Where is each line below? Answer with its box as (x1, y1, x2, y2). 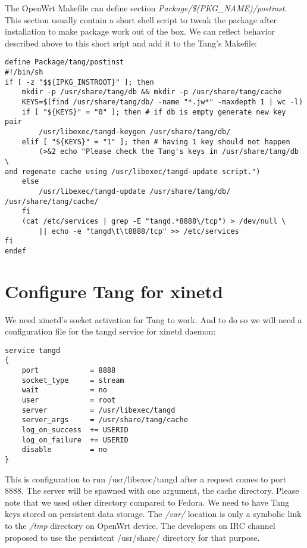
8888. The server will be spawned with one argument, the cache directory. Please (5, 484, 299, 497)
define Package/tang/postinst (5, 58, 124, 67)
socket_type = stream (21, 376, 124, 385)
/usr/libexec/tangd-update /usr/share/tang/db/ (39, 187, 231, 196)
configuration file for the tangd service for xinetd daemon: (5, 325, 216, 338)
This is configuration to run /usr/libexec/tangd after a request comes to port (5, 472, 287, 485)
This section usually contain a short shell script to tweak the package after (5, 13, 277, 26)
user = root (21, 396, 116, 405)
